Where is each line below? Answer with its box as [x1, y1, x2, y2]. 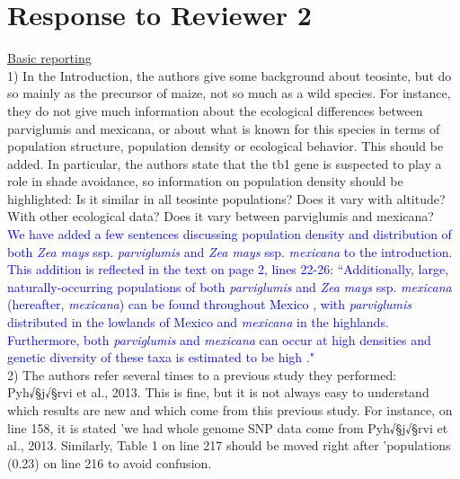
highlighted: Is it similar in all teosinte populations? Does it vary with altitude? [7, 189, 446, 208]
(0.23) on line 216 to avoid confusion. [7, 453, 212, 472]
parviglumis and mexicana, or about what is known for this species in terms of [7, 119, 440, 137]
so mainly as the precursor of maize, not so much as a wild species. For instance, [7, 84, 451, 102]
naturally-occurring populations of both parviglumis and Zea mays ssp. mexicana [7, 277, 452, 296]
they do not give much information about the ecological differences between [7, 101, 423, 120]
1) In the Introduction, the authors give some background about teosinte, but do [7, 66, 452, 84]
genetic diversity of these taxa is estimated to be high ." [7, 348, 314, 367]
